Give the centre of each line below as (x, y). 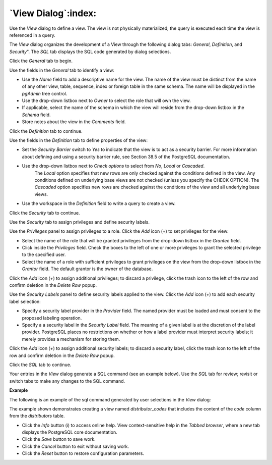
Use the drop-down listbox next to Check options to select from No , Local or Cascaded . (113, 166)
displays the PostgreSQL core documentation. (70, 432)
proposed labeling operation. (52, 318)
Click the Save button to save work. (59, 439)
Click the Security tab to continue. (45, 213)
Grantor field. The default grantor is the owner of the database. (87, 269)
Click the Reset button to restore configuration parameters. (83, 453)
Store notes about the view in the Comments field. (74, 122)
